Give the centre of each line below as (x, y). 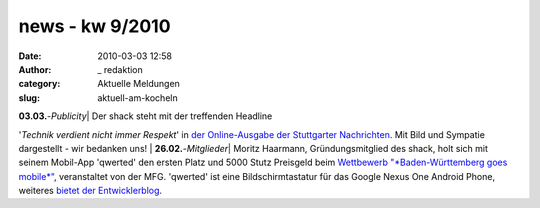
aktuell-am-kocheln (138, 97)
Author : (35, 69)
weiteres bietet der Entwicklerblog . (90, 191)
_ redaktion (120, 69)
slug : (29, 97)
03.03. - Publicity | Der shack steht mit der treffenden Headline (145, 116)
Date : (30, 56)
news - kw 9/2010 (94, 26)
